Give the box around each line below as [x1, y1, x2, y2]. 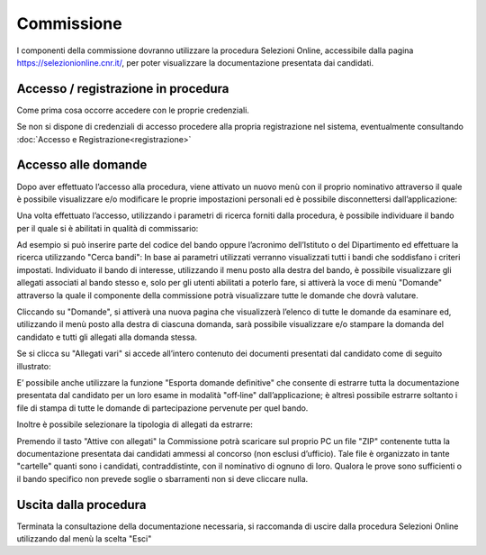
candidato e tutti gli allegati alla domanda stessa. [16, 332, 198, 342]
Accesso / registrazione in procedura [16, 81, 229, 96]
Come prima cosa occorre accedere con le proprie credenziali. [16, 105, 249, 115]
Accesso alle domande [16, 158, 148, 173]
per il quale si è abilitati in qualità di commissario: [16, 223, 199, 233]
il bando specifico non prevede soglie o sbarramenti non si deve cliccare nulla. [16, 473, 309, 484]
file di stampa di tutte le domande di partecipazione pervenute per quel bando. [16, 402, 309, 414]
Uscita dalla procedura [16, 496, 147, 513]
